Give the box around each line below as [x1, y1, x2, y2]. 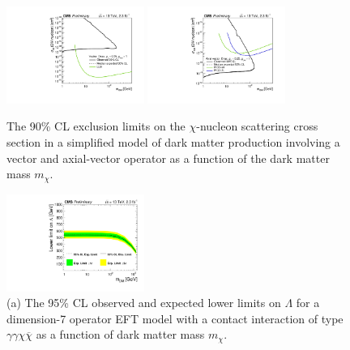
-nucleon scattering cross [196, 117, 318, 134]
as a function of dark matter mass [36, 326, 205, 343]
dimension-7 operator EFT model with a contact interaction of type [6, 309, 344, 327]
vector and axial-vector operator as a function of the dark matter [6, 149, 330, 166]
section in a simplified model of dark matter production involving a [6, 134, 340, 151]
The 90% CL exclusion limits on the [6, 117, 186, 134]
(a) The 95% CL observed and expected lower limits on [6, 294, 281, 311]
